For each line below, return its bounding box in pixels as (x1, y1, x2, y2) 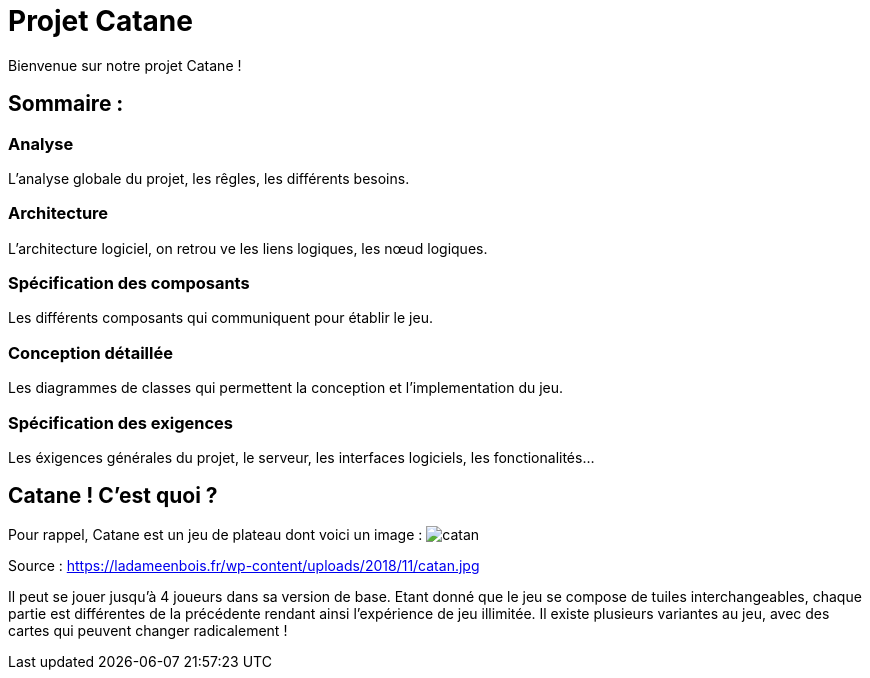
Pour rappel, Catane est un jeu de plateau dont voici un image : (8, 525, 423, 543)
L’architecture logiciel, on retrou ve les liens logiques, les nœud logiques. (8, 239, 488, 257)
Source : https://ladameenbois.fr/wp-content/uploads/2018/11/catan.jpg (8, 556, 480, 574)
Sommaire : (8, 91, 124, 117)
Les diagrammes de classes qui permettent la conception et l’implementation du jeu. (8, 379, 564, 397)
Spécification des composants (8, 273, 250, 294)
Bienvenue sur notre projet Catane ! (8, 56, 242, 74)
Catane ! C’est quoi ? (8, 483, 218, 509)
